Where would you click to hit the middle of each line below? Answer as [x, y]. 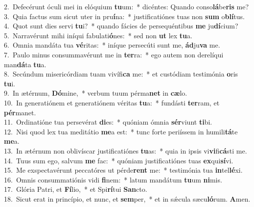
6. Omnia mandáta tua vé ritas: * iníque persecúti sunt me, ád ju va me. [112, 45]
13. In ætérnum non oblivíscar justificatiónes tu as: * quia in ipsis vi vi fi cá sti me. [126, 150]
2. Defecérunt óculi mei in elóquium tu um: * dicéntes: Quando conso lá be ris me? [127, 6]
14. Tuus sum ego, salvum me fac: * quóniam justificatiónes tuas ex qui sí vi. [119, 160]
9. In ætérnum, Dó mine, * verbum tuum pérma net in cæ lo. [96, 93]
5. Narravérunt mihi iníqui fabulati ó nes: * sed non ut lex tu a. [98, 35]
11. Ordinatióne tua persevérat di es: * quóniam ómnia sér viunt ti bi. [108, 122]
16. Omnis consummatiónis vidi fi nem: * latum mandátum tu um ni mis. [113, 179]
